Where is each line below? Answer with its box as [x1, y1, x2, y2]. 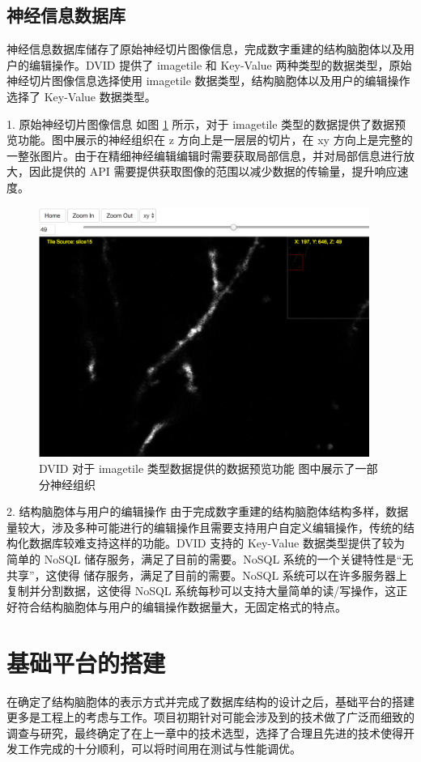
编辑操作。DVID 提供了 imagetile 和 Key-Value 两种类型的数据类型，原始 [28, 56, 412, 73]
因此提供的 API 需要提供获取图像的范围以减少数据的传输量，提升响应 [28, 163, 398, 180]
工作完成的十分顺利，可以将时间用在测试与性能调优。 [17, 740, 301, 757]
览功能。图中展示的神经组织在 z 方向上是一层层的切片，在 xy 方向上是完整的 [6, 131, 413, 148]
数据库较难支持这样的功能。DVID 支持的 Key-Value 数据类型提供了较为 [28, 534, 405, 551]
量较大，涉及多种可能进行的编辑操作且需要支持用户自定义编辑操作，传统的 [6, 518, 403, 535]
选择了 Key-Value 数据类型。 [6, 87, 156, 104]
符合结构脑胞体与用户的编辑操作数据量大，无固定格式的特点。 [17, 598, 347, 615]
